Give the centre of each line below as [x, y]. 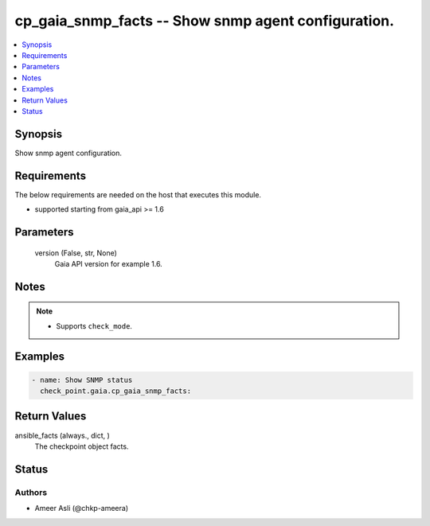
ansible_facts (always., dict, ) [63, 435]
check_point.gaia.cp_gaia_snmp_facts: [115, 391]
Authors [31, 492]
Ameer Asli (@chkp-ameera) [82, 508]
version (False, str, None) [76, 253]
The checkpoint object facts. [82, 446]
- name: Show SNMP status [82, 380]
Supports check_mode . [94, 325]
